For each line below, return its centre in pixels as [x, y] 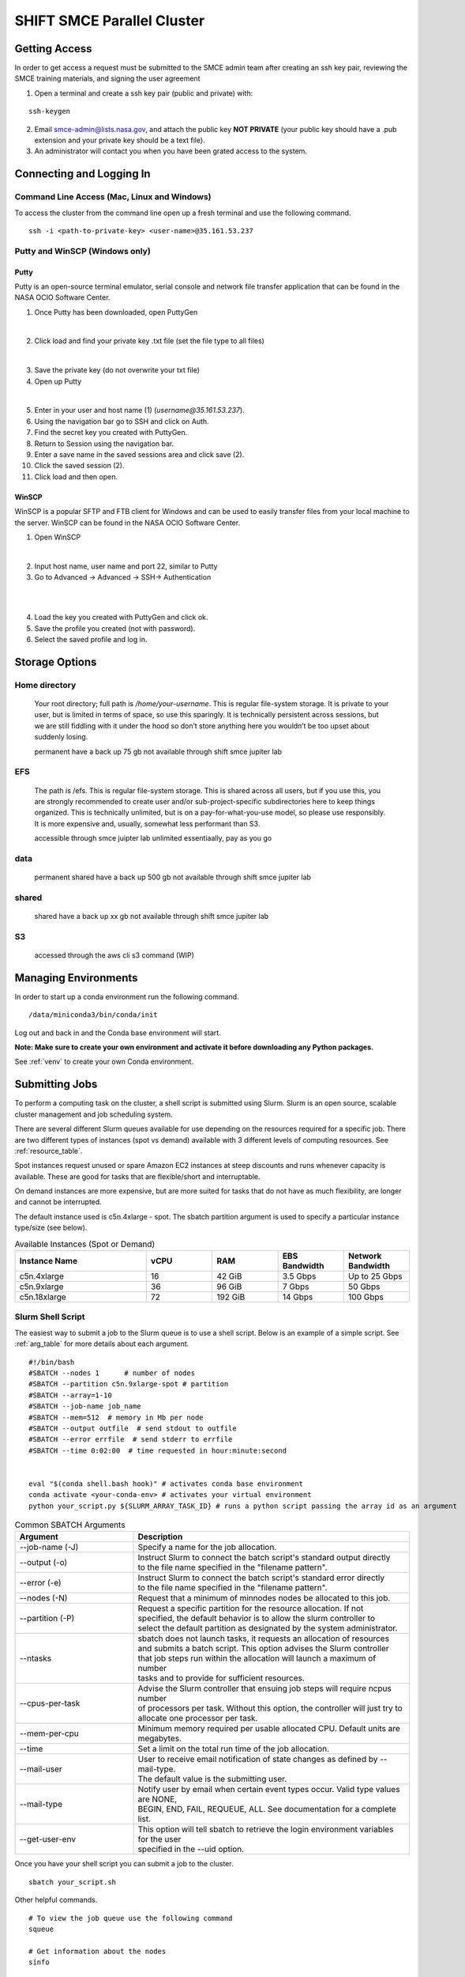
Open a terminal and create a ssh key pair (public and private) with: [144, 93]
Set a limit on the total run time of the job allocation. [234, 1749]
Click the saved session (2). [80, 466]
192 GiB [231, 1297]
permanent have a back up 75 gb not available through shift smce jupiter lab [158, 751]
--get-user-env [48, 1839]
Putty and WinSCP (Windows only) [83, 251]
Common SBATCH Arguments [70, 1525]
